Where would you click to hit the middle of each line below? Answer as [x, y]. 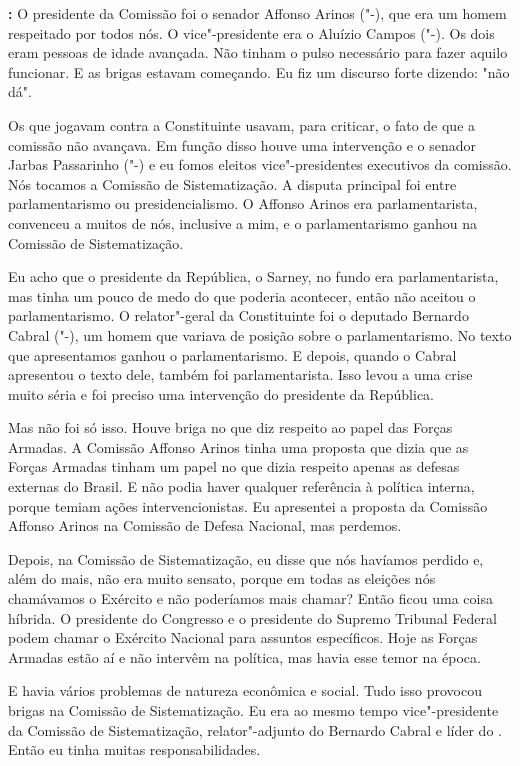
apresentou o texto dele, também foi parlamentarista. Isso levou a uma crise [240, 374]
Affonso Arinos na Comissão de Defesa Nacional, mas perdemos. [205, 525]
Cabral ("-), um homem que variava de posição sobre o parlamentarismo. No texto [260, 334]
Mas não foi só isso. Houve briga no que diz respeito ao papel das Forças [230, 427]
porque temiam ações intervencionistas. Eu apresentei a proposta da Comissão [248, 505]
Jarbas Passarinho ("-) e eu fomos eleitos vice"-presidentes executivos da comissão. [260, 164]
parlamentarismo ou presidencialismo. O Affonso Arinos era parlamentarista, [243, 203]
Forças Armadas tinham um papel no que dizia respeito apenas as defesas [234, 466]
